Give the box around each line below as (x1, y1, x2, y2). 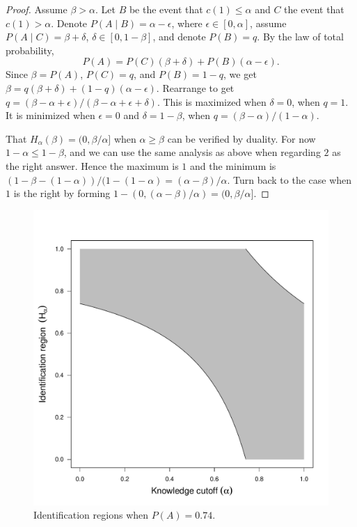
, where (171, 15, 203, 30)
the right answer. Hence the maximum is (6, 158, 179, 173)
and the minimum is (190, 158, 276, 173)
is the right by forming (13, 186, 111, 200)
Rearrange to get (162, 80, 235, 95)
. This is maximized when (157, 94, 267, 109)
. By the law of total (257, 29, 344, 44)
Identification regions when (33, 508, 149, 522)
